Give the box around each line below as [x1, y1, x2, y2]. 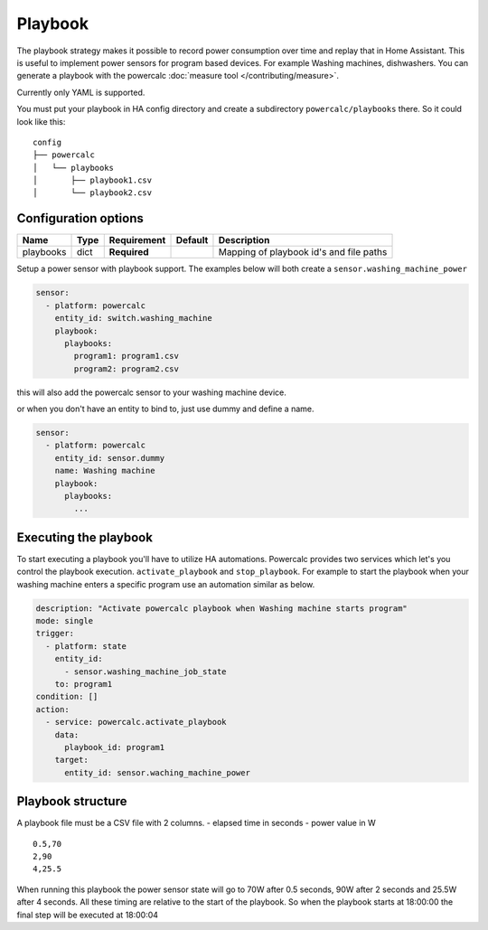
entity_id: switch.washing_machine [54, 313, 212, 324]
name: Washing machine [54, 465, 155, 476]
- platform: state [45, 641, 127, 651]
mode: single [35, 615, 94, 626]
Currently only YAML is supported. [16, 87, 145, 98]
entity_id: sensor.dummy [54, 453, 165, 463]
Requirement [108, 234, 166, 247]
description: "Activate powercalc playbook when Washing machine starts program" [35, 603, 408, 614]
